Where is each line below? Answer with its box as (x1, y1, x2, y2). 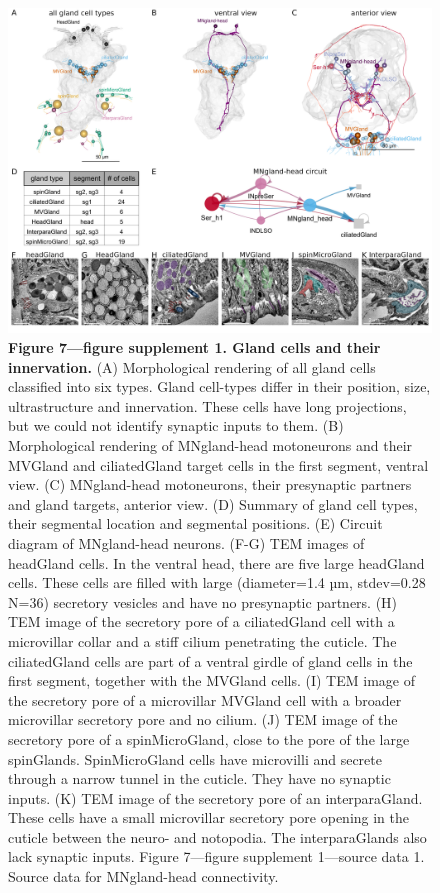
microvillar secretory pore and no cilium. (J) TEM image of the (8, 709, 398, 730)
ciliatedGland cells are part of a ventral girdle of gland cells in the (8, 650, 413, 671)
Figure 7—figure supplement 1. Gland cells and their (8, 337, 381, 358)
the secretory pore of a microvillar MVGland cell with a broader (8, 689, 402, 710)
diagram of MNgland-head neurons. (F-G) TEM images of (8, 532, 365, 553)
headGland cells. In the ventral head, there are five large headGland (8, 552, 425, 573)
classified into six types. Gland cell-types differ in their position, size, (8, 376, 431, 397)
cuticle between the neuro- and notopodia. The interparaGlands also (8, 826, 427, 847)
